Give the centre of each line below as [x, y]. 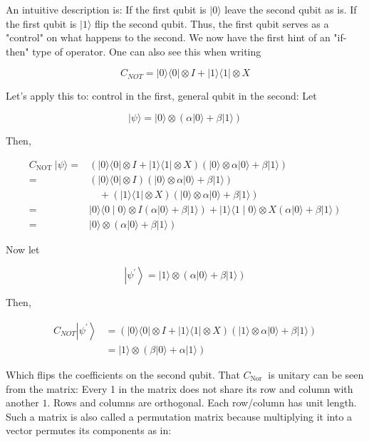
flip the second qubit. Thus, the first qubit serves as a [212, 23]
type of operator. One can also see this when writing [147, 51]
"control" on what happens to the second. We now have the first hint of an [168, 37]
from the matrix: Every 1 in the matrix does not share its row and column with [180, 388]
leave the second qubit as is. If [291, 9]
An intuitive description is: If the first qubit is [106, 9]
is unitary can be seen [316, 374]
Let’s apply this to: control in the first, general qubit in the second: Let [161, 96]
